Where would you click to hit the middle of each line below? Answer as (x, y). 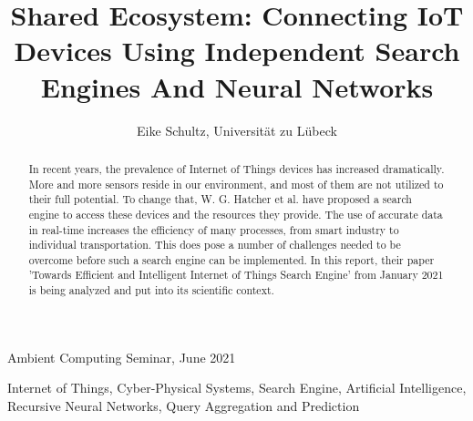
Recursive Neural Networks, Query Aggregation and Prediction (184, 405)
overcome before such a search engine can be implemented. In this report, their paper (231, 259)
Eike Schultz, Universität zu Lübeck (237, 130)
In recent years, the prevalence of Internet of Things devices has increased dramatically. (236, 168)
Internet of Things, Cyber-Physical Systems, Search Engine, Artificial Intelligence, (237, 388)
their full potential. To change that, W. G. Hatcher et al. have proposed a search (220, 199)
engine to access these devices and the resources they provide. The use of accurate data (236, 214)
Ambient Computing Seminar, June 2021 (122, 357)
